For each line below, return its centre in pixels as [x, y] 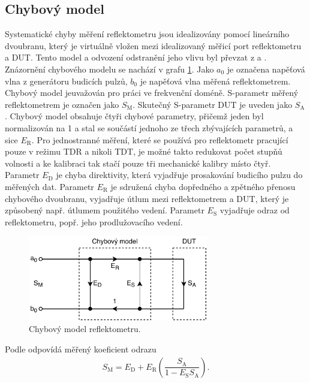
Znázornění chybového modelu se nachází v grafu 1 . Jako [109, 69]
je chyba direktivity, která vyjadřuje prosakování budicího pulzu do [179, 175]
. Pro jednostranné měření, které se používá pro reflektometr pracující [160, 139]
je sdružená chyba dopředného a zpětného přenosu [203, 186]
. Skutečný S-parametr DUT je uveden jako [213, 104]
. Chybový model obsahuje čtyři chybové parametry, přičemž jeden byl [134, 116]
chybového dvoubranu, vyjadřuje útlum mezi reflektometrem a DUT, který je [147, 198]
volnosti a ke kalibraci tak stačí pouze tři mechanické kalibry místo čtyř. [138, 163]
